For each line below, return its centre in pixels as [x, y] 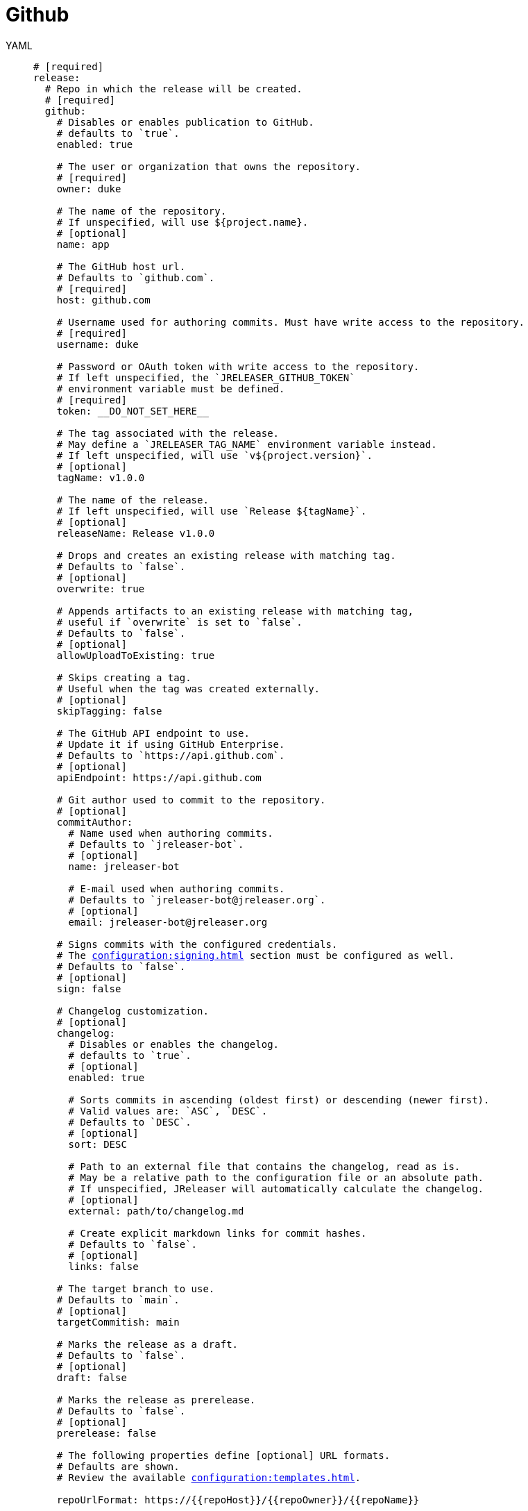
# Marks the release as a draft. [147, 1344]
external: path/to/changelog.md [156, 1211]
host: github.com [103, 300]
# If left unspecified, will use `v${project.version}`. [214, 455]
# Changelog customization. [133, 1011]
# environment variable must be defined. [171, 389]
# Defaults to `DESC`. [130, 1122]
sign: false [89, 988]
